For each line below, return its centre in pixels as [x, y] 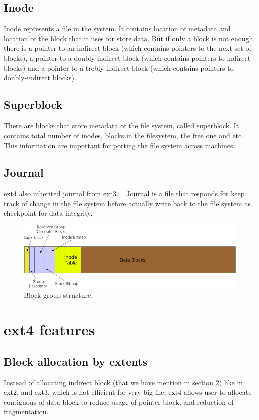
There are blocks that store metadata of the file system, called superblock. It [122, 125]
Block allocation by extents [76, 361]
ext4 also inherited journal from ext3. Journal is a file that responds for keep [124, 193]
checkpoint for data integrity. [48, 213]
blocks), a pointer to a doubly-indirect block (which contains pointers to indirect [127, 57]
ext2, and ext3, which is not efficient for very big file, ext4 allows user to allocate [128, 392]
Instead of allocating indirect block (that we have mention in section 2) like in [124, 382]
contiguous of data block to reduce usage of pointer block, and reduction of [119, 402]
